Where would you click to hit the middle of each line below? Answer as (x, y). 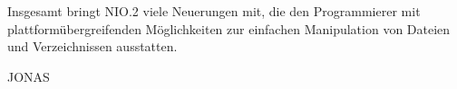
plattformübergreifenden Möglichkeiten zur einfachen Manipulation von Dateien (229, 28)
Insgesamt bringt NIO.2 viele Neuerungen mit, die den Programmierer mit (214, 11)
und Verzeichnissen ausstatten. (92, 46)
